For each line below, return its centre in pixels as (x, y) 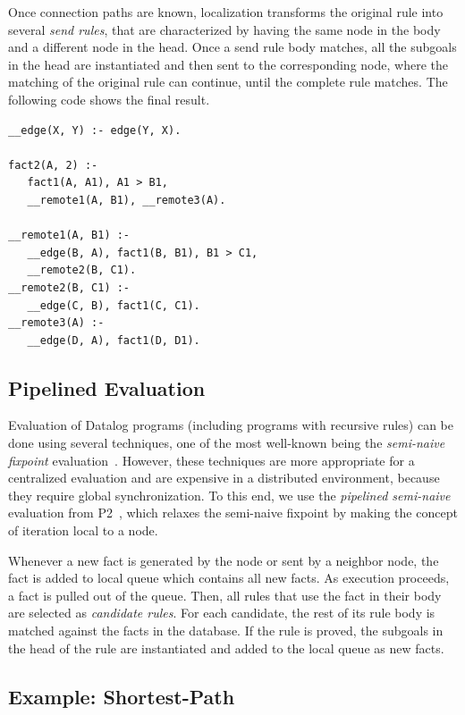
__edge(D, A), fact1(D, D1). (114, 340)
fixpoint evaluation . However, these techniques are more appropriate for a (211, 460)
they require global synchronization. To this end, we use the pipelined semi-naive (229, 495)
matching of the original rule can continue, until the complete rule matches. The (228, 82)
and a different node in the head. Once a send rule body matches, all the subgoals (232, 47)
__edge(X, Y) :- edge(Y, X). (95, 130)
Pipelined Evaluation (107, 387)
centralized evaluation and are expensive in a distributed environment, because (224, 478)
